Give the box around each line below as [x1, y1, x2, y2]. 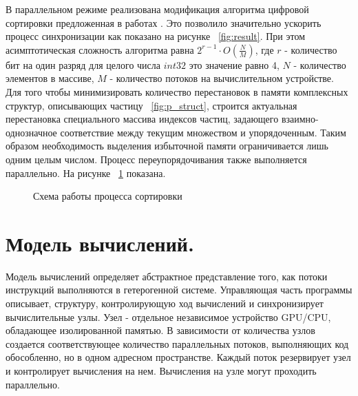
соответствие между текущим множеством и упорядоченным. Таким [60, 125, 346, 139]
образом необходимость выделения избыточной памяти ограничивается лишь [6, 138, 328, 153]
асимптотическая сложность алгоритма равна [6, 42, 194, 56]
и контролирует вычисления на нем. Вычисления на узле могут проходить [6, 364, 317, 377]
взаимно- [281, 112, 319, 126]
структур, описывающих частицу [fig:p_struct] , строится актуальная [6, 98, 297, 112]
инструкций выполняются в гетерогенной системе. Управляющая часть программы [6, 282, 352, 297]
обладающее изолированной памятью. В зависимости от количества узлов [6, 323, 315, 337]
